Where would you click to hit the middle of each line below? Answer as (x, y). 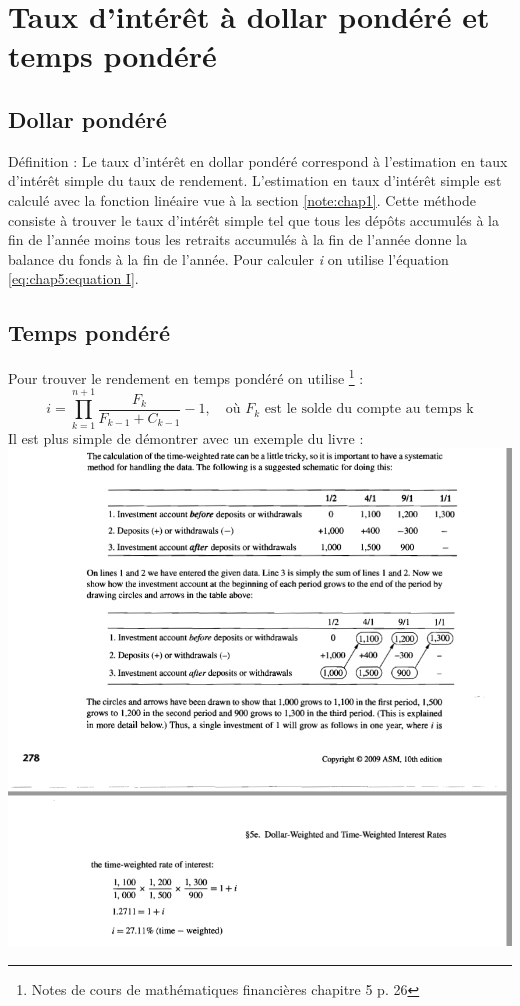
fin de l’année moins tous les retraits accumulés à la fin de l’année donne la (237, 239)
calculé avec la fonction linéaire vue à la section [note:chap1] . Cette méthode (242, 199)
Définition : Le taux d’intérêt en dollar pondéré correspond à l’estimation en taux (258, 160)
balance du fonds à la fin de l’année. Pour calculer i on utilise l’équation (228, 258)
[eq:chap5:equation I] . (73, 278)
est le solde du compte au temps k (369, 409)
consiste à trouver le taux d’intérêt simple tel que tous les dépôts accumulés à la (253, 219)
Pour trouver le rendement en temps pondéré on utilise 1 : (186, 376)
